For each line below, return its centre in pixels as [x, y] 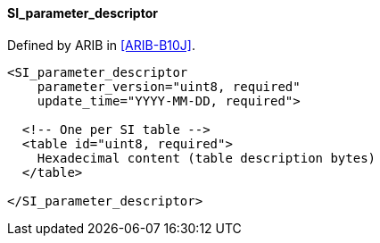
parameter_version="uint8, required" [169, 86]
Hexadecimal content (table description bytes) [207, 158]
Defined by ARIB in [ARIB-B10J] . [101, 45]
